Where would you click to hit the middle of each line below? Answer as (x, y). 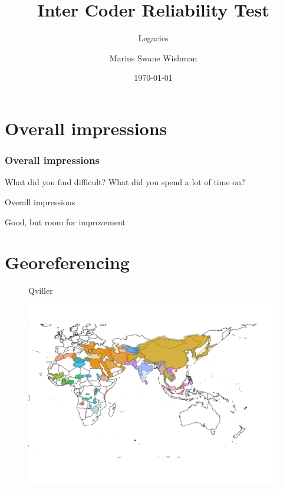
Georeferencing (67, 262)
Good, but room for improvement (65, 221)
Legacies (153, 38)
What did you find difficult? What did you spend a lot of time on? (125, 182)
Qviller (41, 291)
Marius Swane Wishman (153, 58)
